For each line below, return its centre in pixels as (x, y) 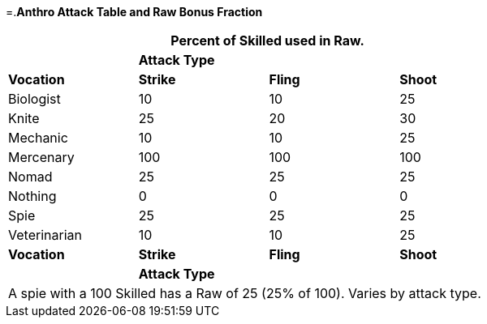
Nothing (32, 196)
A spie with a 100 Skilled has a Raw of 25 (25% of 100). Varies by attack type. (245, 293)
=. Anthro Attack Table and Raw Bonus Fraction (134, 12)
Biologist (34, 99)
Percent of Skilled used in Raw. (267, 40)
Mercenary (41, 157)
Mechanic (38, 138)
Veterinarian (45, 235)
